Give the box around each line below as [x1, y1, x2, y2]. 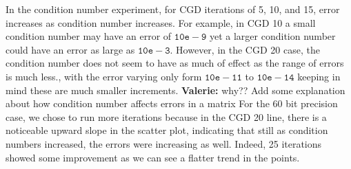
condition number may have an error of [6, 29, 172, 43]
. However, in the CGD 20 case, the [170, 42, 320, 56]
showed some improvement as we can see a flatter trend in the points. [6, 150, 300, 164]
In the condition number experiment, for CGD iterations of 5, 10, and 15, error [6, 2, 340, 16]
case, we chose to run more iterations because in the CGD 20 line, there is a [6, 109, 327, 124]
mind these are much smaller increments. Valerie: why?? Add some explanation [6, 82, 345, 97]
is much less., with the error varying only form [6, 69, 202, 83]
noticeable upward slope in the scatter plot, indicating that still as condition [6, 123, 328, 137]
